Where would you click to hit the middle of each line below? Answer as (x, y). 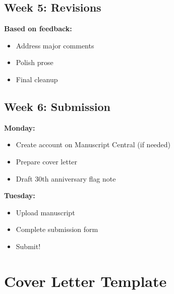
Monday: (20, 127)
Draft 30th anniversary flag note (66, 178)
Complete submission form (57, 229)
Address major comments (55, 45)
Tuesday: (20, 195)
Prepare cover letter (47, 161)
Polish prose (35, 62)
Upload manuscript (45, 212)
